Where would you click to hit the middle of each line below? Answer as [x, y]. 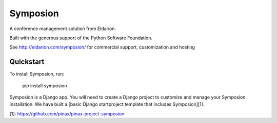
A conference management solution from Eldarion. [63, 29]
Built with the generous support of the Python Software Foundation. [81, 38]
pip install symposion [45, 85]
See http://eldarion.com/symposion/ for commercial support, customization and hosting [102, 47]
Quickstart [27, 62]
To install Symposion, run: [37, 74]
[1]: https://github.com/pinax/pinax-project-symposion [67, 114]
